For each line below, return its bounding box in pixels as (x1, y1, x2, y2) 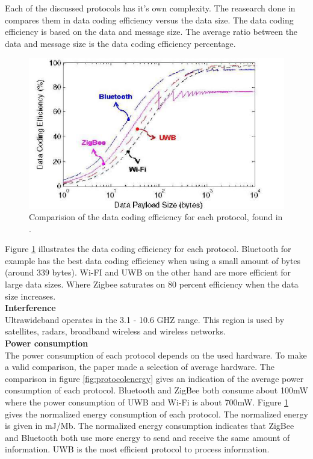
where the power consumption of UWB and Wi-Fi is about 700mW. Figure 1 (5, 396, 289, 408)
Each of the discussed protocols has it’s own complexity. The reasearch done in (5, 2, 296, 14)
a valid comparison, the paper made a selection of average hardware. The (5, 360, 274, 373)
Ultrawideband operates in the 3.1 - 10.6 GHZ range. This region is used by (5, 313, 285, 325)
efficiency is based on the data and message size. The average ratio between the (5, 25, 298, 38)
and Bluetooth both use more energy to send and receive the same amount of (5, 431, 290, 443)
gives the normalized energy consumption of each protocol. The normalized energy (5, 407, 308, 420)
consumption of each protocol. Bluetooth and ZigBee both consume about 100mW (5, 384, 308, 396)
